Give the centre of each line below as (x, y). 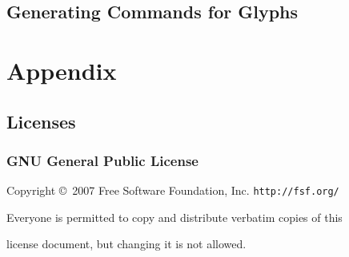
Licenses (41, 121)
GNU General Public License (102, 160)
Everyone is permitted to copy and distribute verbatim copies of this (174, 217)
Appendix (62, 70)
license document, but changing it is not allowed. (126, 244)
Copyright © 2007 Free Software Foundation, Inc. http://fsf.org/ (173, 190)
